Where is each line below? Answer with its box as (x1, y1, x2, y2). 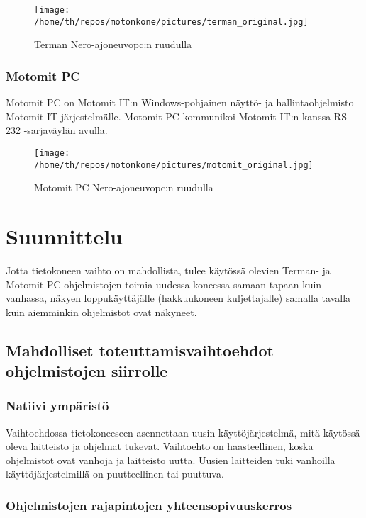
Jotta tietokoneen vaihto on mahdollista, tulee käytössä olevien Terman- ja (6, 262, 331, 277)
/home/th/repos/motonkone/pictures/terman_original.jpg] (34, 16, 309, 27)
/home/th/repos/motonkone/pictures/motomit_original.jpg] (34, 159, 314, 170)
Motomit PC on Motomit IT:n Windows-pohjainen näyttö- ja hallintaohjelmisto (6, 95, 354, 110)
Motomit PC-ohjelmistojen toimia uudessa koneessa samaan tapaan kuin (6, 276, 322, 291)
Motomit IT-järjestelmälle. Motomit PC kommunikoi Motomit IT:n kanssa (6, 108, 331, 123)
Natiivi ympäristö (6, 397, 109, 415)
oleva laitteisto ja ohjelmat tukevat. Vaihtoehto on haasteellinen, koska (6, 439, 314, 454)
